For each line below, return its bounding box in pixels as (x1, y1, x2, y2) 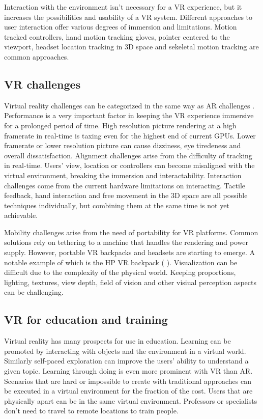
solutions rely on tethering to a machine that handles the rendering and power (4, 237, 248, 247)
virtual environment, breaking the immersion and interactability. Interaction (4, 170, 242, 180)
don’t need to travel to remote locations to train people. (4, 405, 179, 416)
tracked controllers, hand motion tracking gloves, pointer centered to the (4, 31, 230, 42)
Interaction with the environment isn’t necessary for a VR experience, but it (4, 2, 242, 12)
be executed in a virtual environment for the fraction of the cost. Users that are (4, 385, 253, 396)
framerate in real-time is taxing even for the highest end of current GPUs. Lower (4, 130, 256, 141)
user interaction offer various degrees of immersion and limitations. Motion (4, 21, 237, 32)
